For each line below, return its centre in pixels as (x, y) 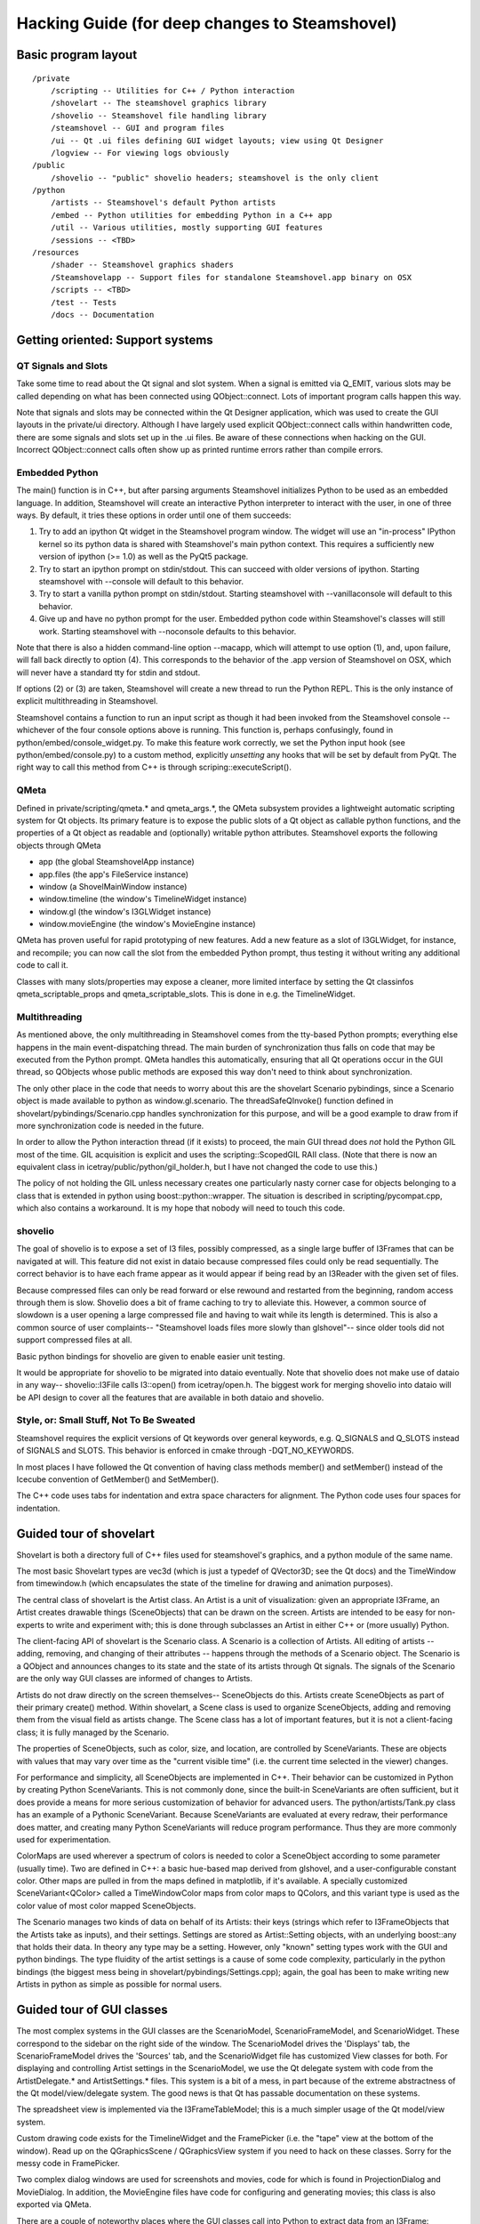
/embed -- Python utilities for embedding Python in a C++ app (191, 215)
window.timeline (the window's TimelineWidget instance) (143, 899)
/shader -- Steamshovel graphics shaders (142, 265)
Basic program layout (77, 55)
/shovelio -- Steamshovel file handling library (158, 115)
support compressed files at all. (74, 1340)
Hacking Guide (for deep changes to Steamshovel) (207, 23)
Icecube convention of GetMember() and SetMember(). (118, 1479)
